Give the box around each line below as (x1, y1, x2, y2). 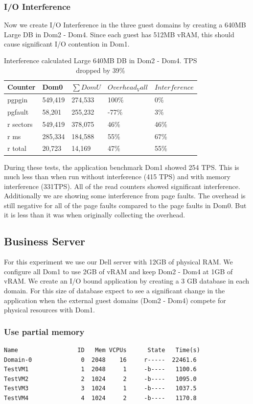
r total (7, 143, 26, 153)
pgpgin (7, 95, 28, 105)
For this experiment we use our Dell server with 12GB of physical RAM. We (4, 257, 233, 267)
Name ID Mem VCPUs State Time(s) (4, 347, 200, 354)
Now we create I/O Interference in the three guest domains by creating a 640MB (4, 20, 246, 30)
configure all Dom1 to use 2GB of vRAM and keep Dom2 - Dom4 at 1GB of (4, 266, 233, 276)
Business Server (4, 234, 85, 249)
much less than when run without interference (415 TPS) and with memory (4, 171, 230, 182)
